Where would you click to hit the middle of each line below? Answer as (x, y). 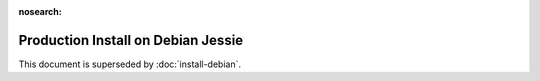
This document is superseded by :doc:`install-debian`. (130, 64)
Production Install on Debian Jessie (131, 40)
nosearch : (40, 11)
